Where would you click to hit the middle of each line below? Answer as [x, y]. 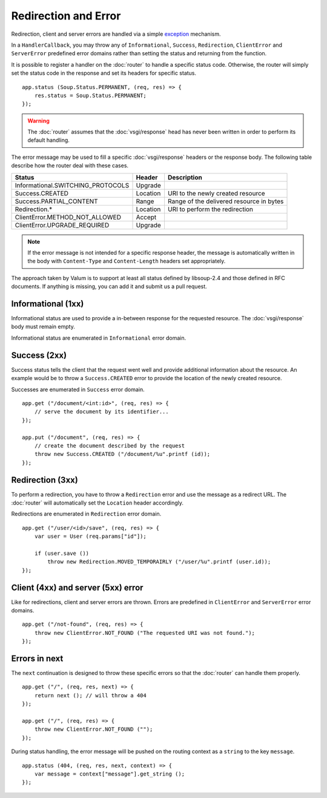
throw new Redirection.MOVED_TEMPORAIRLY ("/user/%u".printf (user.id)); [159, 562]
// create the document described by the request [109, 445]
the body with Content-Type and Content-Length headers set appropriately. [127, 261]
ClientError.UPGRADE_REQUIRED [62, 225]
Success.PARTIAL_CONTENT [56, 201]
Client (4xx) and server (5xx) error [77, 587]
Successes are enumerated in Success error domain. [78, 389]
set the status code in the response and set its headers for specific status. [104, 73]
